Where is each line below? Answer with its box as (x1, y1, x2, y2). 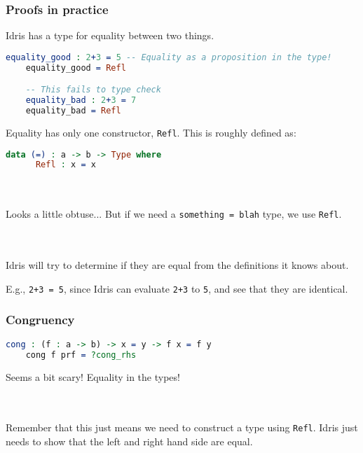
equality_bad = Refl (25, 105, 121, 116)
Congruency (6, 311, 75, 328)
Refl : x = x (35, 160, 96, 170)
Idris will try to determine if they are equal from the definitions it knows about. (6, 258, 349, 272)
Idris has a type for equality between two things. (6, 28, 214, 43)
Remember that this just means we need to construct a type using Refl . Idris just (6, 420, 358, 435)
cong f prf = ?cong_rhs (25, 349, 137, 360)
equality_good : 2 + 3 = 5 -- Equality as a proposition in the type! (6, 52, 332, 62)
